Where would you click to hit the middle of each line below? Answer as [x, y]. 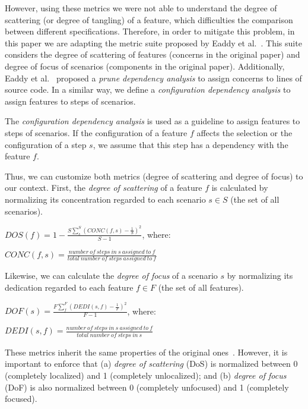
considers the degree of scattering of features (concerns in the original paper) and [153, 54]
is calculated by [240, 188]
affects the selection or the [245, 132]
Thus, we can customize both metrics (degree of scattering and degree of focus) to [154, 176]
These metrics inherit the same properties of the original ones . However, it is [146, 352]
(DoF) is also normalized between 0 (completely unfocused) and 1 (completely [147, 387]
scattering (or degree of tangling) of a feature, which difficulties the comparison [149, 19]
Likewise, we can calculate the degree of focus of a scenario [111, 276]
